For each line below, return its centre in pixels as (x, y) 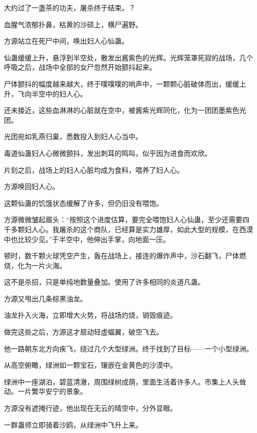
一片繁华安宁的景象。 (52, 391)
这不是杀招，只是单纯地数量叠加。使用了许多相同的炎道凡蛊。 (104, 282)
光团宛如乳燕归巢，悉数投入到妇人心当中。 (73, 136)
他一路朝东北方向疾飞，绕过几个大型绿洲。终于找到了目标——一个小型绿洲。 (128, 348)
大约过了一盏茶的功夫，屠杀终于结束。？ (70, 7)
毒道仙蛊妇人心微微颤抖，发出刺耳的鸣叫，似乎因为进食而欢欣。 (108, 153)
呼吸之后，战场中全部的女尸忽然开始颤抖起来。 (80, 67)
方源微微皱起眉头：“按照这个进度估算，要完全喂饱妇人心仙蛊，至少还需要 (123, 219)
